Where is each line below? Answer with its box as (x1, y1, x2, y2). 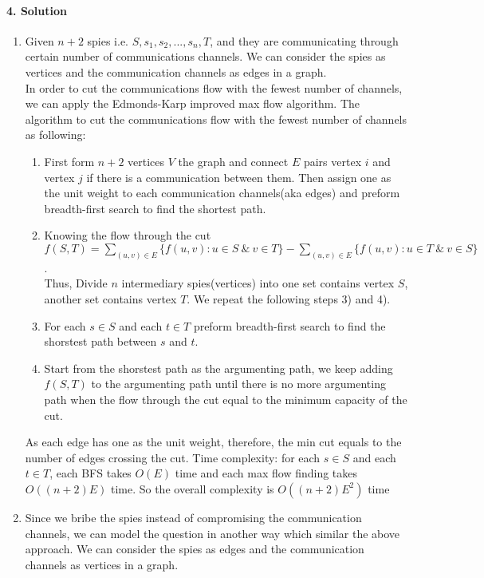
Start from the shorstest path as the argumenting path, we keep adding (44, 359, 393, 376)
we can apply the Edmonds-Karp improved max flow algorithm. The (25, 95, 360, 112)
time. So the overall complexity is (110, 480, 274, 497)
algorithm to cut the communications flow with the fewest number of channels (25, 110, 407, 127)
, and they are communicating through (210, 32, 399, 49)
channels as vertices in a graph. (25, 556, 179, 572)
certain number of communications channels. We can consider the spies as (25, 48, 386, 65)
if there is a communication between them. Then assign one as (86, 168, 392, 185)
